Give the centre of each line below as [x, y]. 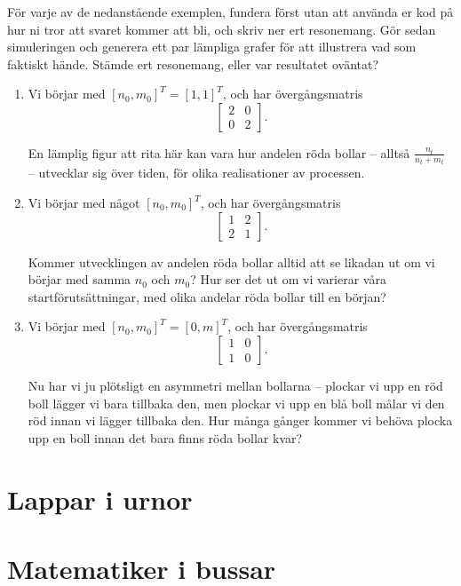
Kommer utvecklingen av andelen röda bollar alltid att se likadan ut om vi [231, 261]
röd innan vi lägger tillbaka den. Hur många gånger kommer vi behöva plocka [240, 420]
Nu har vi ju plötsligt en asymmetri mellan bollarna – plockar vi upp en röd [235, 385]
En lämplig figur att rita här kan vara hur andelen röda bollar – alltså [219, 152]
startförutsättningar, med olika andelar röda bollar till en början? [207, 296]
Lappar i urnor [100, 499]
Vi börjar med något [84, 203]
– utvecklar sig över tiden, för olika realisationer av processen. [196, 173]
